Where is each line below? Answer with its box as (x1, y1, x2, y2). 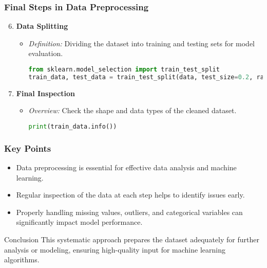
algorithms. (4, 254, 40, 265)
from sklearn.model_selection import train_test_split (28, 66, 220, 73)
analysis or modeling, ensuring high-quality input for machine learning (4, 244, 225, 255)
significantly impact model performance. (16, 217, 143, 227)
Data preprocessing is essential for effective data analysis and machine (16, 162, 237, 173)
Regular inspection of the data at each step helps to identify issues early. (16, 189, 245, 200)
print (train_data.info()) (28, 122, 117, 130)
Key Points (4, 141, 51, 154)
